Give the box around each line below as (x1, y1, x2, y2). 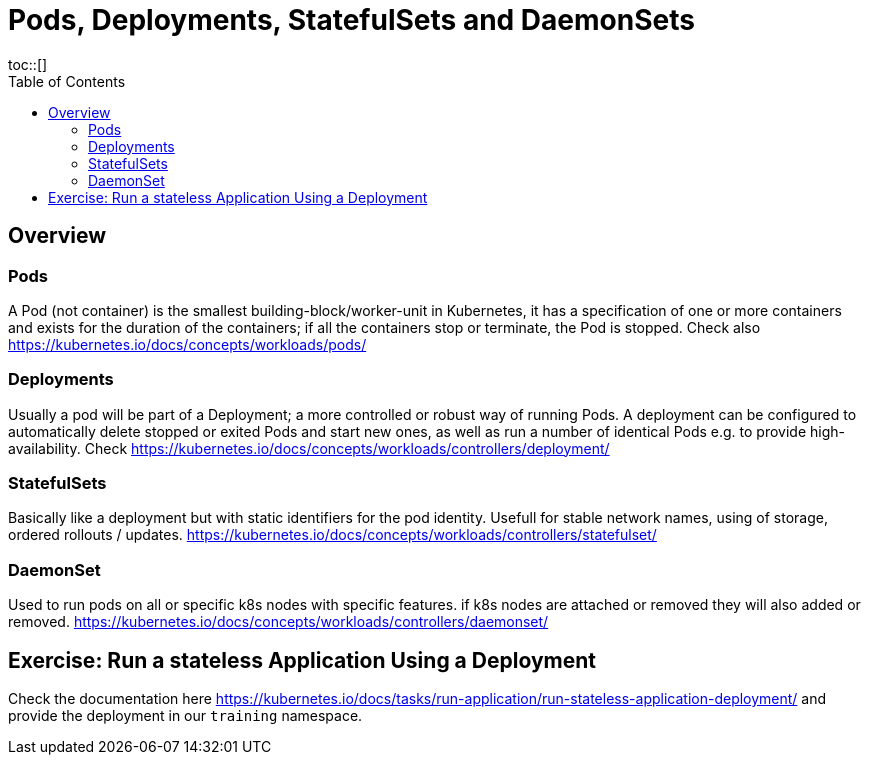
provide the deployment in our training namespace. (8, 707, 363, 725)
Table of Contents (8, 72, 126, 90)
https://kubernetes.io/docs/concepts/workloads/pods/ (8, 335, 367, 353)
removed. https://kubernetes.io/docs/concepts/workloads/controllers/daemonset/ (8, 613, 549, 631)
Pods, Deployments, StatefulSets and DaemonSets (8, 3, 695, 37)
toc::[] (8, 55, 48, 73)
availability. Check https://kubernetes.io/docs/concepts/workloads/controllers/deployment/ (8, 439, 610, 457)
